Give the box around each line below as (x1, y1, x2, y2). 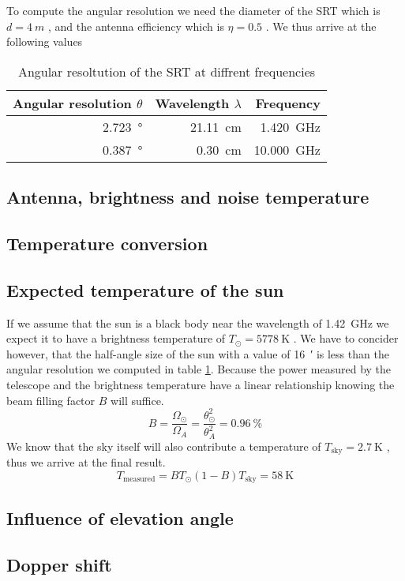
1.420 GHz (260, 117, 321, 136)
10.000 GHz (253, 140, 321, 159)
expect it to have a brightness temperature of (6, 330, 226, 347)
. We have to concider (293, 330, 399, 347)
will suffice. (111, 392, 164, 408)
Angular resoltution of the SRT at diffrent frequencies (17, 62, 316, 81)
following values (6, 33, 83, 50)
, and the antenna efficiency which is (48, 17, 224, 34)
